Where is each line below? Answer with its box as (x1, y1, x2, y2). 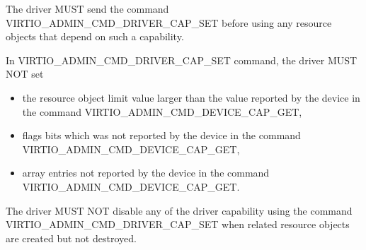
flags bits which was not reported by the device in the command (22, 128, 301, 143)
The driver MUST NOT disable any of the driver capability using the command (6, 203, 353, 218)
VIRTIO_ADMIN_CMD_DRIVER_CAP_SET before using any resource (6, 15, 332, 30)
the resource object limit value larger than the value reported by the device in (22, 90, 360, 105)
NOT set (6, 66, 44, 81)
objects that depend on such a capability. (6, 29, 184, 44)
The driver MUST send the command (6, 1, 169, 16)
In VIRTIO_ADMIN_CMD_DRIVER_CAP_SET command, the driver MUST (6, 52, 358, 67)
